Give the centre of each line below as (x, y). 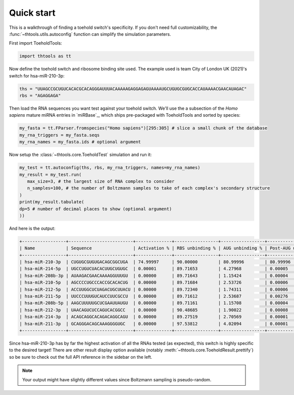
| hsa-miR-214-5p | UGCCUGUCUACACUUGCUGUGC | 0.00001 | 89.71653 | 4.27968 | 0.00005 (154, 269)
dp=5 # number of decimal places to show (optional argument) (96, 209)
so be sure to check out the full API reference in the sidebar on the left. (81, 357)
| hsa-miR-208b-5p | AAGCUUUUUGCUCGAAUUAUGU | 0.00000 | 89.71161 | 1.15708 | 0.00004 (154, 303)
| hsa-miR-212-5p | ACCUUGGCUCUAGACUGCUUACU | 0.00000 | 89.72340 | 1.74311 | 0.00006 (154, 289)
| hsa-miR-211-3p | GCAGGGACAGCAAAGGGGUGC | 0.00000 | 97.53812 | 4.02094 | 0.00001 (154, 324)
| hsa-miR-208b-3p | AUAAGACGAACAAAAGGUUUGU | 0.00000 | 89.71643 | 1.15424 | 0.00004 (154, 275)
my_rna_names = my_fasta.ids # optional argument (80, 142)
